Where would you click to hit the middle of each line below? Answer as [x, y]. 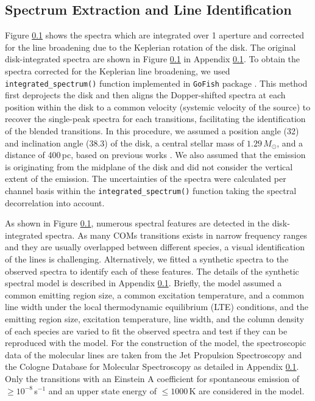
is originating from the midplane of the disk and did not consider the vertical [149, 166]
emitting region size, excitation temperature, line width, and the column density [155, 318]
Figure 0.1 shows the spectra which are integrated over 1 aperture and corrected [155, 35]
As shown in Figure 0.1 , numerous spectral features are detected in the [137, 223]
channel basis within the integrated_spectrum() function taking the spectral [151, 190]
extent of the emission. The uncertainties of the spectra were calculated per [146, 179]
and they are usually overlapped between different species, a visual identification [155, 247]
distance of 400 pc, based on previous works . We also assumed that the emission [155, 155]
